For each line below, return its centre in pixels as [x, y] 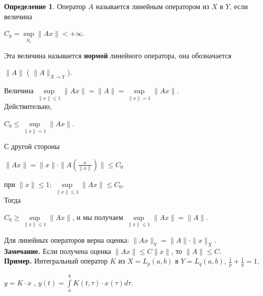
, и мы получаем [98, 217]
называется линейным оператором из [152, 6]
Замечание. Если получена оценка [58, 251]
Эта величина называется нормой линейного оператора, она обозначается [118, 55]
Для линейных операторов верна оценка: [67, 239]
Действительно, [28, 106]
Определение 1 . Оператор [45, 6]
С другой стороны [32, 146]
